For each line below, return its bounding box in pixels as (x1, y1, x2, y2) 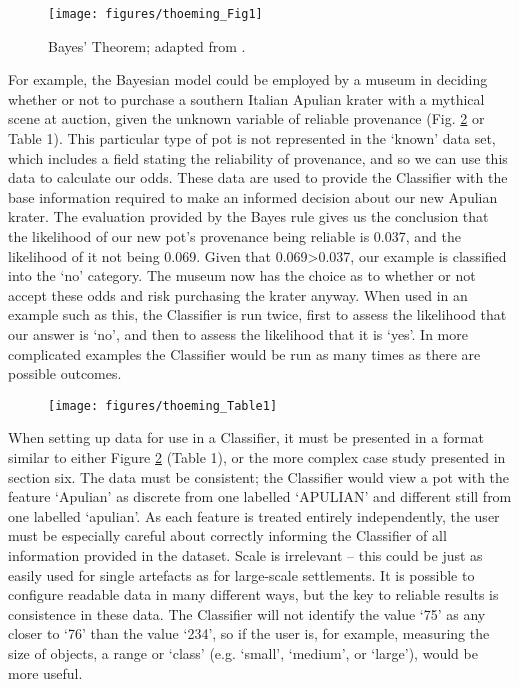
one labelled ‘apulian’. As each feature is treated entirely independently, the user (8, 505, 500, 526)
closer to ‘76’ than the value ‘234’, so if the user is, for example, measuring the (8, 623, 490, 644)
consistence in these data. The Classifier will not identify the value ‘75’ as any (8, 603, 486, 624)
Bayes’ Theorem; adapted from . (48, 35, 246, 56)
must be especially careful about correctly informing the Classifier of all (8, 525, 447, 546)
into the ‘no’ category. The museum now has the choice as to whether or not (8, 265, 476, 286)
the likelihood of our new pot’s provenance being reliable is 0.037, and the (8, 226, 461, 246)
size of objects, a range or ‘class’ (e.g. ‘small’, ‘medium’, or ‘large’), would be (8, 642, 478, 663)
